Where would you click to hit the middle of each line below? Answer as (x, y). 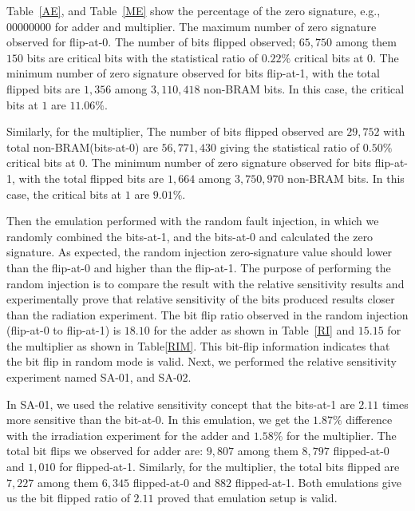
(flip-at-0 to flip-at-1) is (64, 330)
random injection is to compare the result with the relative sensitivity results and (206, 283)
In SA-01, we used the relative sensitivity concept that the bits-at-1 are (181, 404)
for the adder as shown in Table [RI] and (254, 330)
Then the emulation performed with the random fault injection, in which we (193, 221)
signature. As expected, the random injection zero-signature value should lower (200, 252)
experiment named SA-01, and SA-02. (99, 377)
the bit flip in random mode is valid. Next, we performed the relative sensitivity (202, 361)
